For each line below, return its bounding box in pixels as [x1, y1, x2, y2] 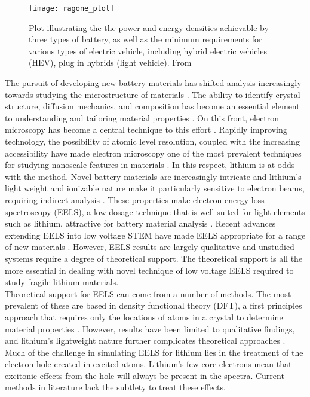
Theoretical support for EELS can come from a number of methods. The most [5, 287, 291, 300]
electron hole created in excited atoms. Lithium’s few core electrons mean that [5, 358, 292, 370]
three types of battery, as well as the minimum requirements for [29, 33, 262, 45]
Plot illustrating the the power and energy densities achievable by [29, 21, 269, 33]
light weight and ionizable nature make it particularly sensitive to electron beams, [5, 182, 305, 194]
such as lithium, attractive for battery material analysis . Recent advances [5, 217, 276, 230]
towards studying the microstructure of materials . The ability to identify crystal [5, 88, 300, 100]
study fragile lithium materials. [5, 276, 119, 288]
